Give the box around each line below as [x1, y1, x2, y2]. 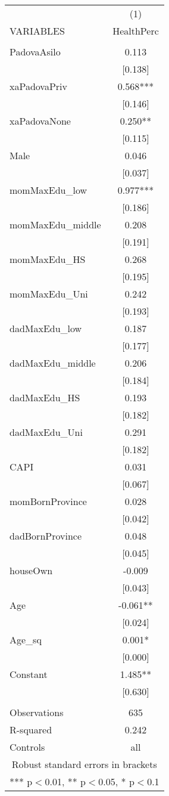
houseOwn [10, 563, 53, 577]
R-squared [10, 723, 52, 736]
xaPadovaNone [10, 114, 71, 128]
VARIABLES [10, 24, 65, 38]
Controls [10, 740, 45, 754]
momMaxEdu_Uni [10, 287, 88, 301]
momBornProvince [10, 494, 87, 508]
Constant [10, 667, 48, 681]
